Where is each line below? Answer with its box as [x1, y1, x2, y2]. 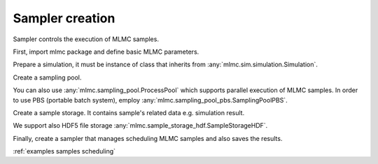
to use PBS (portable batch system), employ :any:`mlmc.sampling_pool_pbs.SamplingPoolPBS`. [13, 96, 288, 104]
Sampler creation [13, 10, 115, 26]
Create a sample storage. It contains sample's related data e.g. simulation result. [13, 108, 245, 117]
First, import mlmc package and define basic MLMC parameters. [13, 47, 199, 56]
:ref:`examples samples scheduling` [13, 147, 115, 156]
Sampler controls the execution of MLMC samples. [13, 35, 159, 43]
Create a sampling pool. [13, 73, 82, 82]
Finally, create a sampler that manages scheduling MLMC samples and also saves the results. [13, 134, 283, 142]
